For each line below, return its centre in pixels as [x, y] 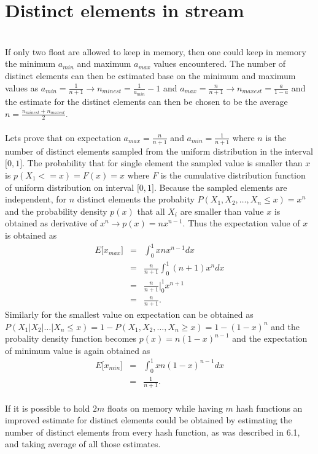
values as [22, 87]
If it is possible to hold [48, 408]
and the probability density [56, 211]
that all [151, 211]
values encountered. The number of [220, 63]
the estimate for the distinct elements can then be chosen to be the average [146, 101]
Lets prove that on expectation [63, 137]
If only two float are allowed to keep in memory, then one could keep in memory [156, 51]
